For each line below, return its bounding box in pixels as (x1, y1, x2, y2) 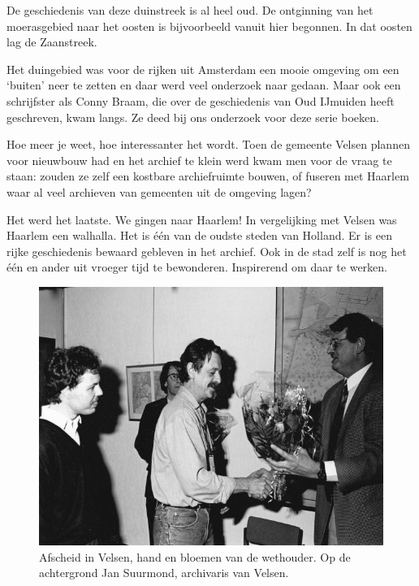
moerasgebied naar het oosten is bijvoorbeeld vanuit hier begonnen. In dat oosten (6, 17, 413, 34)
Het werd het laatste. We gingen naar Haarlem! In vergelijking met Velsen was (6, 211, 397, 228)
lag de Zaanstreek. (6, 33, 97, 50)
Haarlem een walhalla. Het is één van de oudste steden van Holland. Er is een (6, 227, 392, 244)
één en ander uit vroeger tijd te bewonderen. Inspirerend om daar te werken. (6, 258, 387, 276)
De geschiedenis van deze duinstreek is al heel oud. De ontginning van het (6, 2, 374, 18)
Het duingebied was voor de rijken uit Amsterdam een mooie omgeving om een (6, 60, 400, 77)
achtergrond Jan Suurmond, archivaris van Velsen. (39, 564, 289, 581)
